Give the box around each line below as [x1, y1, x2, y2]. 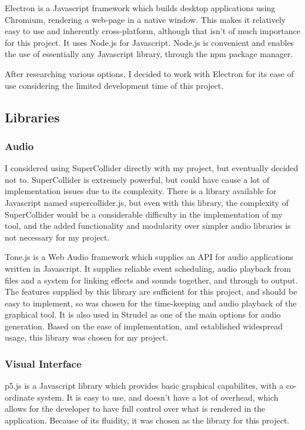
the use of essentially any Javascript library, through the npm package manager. [5, 48, 293, 60]
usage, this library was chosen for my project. [5, 331, 169, 344]
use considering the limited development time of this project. [5, 79, 224, 91]
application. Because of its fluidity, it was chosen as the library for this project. [5, 414, 290, 426]
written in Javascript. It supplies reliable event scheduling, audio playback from [5, 262, 291, 274]
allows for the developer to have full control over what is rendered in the [5, 402, 266, 415]
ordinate [5, 391, 35, 403]
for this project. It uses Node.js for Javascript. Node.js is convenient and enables [5, 36, 294, 48]
